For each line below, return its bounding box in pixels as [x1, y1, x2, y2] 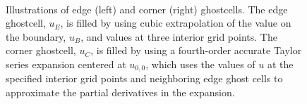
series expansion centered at [6, 56, 126, 71]
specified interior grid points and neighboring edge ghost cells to [6, 71, 283, 86]
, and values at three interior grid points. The [80, 29, 277, 44]
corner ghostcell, [6, 43, 76, 58]
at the [267, 56, 294, 71]
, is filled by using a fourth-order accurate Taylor [90, 43, 302, 58]
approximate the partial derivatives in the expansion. [6, 85, 235, 100]
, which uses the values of [145, 56, 255, 71]
